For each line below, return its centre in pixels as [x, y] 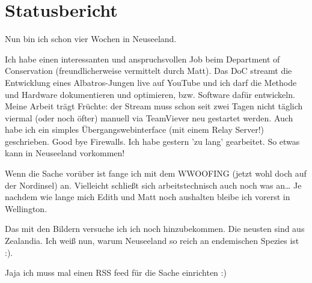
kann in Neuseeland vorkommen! [65, 153]
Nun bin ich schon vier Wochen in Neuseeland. [91, 39]
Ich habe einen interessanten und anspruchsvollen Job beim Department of [142, 59]
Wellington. [26, 208]
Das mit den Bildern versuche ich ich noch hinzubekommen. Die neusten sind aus [155, 229]
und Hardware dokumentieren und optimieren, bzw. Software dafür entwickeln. [150, 94]
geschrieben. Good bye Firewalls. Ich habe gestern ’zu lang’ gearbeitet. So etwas [152, 141]
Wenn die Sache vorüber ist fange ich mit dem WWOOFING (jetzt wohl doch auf [156, 173]
